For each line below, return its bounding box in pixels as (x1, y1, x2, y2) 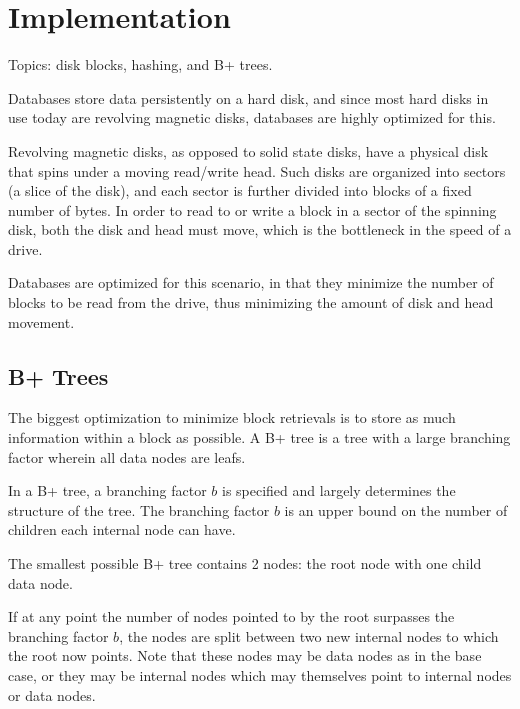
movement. (8, 311, 75, 332)
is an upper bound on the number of (284, 499, 508, 520)
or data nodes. (8, 684, 96, 705)
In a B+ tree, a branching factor (8, 480, 207, 501)
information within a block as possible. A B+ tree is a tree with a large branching (8, 427, 511, 448)
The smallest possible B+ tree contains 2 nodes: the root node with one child (8, 553, 482, 574)
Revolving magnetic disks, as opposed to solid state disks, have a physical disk (8, 140, 489, 161)
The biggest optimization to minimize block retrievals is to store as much (8, 407, 456, 428)
